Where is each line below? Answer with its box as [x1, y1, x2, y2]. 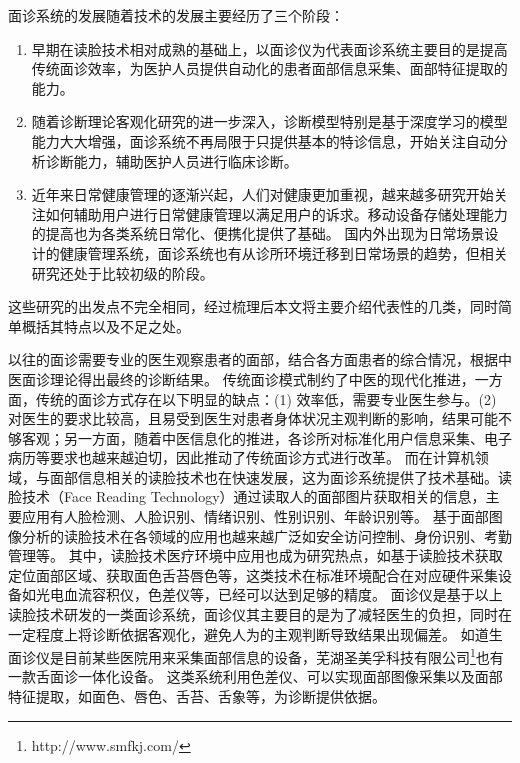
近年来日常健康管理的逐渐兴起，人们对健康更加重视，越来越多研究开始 [31, 184, 494, 205]
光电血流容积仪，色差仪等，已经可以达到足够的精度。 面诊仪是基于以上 [35, 584, 503, 605]
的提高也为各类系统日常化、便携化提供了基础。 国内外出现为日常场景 [31, 223, 485, 244]
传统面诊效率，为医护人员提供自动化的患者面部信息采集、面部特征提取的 [31, 58, 508, 79]
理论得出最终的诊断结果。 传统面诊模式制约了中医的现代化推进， [49, 368, 475, 389]
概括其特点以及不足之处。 [21, 315, 190, 336]
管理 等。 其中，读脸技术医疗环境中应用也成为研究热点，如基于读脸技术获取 [8, 545, 503, 566]
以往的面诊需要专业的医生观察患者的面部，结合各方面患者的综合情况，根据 [8, 349, 498, 370]
